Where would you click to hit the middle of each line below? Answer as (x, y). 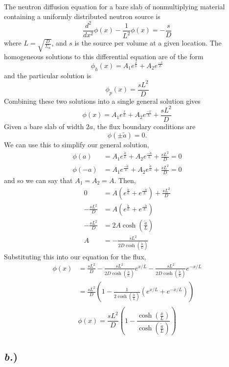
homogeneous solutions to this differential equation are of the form (104, 57)
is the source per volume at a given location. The (148, 43)
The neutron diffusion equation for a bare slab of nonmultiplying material (114, 6)
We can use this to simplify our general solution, (77, 144)
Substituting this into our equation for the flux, (75, 257)
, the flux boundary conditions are (144, 126)
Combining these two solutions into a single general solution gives (102, 101)
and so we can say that (38, 180)
